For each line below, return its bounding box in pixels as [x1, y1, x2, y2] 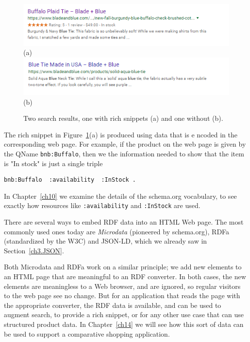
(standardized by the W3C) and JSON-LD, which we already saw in [4, 236, 207, 246]
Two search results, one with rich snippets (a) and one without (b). [23, 113, 223, 123]
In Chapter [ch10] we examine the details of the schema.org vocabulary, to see [4, 190, 237, 201]
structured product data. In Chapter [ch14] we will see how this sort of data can [4, 319, 244, 329]
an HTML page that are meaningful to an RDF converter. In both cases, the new [4, 271, 246, 282]
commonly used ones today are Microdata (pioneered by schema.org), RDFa [4, 226, 230, 236]
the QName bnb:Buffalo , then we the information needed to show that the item [4, 148, 244, 158]
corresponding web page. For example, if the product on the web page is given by [4, 139, 246, 149]
